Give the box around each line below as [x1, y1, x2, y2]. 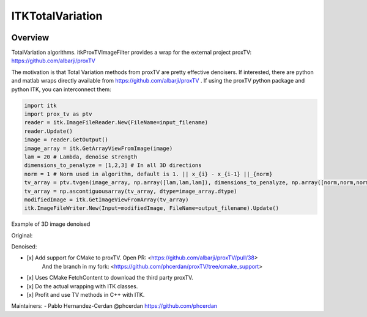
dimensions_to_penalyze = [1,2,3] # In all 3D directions [24, 162, 202, 169]
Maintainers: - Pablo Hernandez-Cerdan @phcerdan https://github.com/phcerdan [11, 302, 217, 310]
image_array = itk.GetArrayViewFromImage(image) [24, 144, 173, 152]
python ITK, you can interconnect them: [11, 86, 111, 93]
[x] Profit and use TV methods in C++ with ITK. [26, 291, 145, 299]
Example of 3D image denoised [11, 220, 91, 228]
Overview [11, 32, 50, 43]
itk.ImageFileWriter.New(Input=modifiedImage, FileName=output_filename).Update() [24, 205, 280, 212]
